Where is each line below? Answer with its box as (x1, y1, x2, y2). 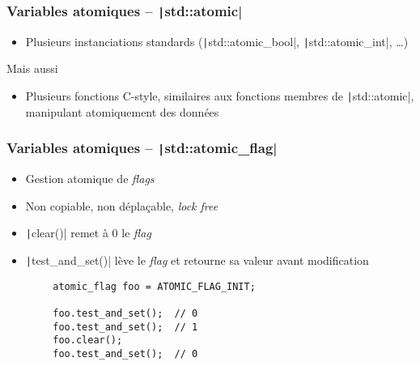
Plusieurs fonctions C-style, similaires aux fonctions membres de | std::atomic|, (25, 87, 414, 104)
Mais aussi (6, 60, 58, 77)
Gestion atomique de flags (25, 170, 155, 187)
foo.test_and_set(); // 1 (53, 321, 198, 333)
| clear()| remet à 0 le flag (25, 224, 151, 241)
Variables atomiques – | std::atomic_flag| (6, 138, 278, 158)
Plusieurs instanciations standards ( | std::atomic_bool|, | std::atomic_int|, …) (25, 32, 409, 49)
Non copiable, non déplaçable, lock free (25, 197, 218, 214)
